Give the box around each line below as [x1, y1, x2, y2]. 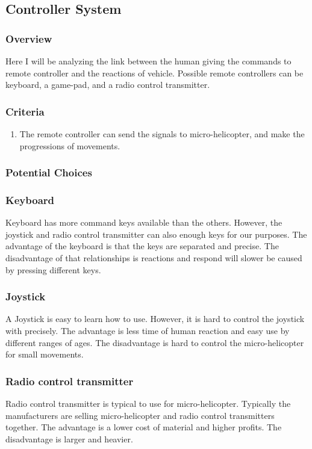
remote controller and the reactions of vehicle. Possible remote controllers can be [5, 66, 304, 79]
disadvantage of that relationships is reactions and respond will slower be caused [5, 252, 302, 264]
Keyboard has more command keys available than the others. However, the [5, 216, 282, 229]
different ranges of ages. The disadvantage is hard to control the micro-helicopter [5, 336, 304, 348]
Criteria [5, 104, 45, 119]
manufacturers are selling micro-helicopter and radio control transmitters [5, 409, 275, 421]
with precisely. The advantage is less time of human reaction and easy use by [5, 324, 290, 337]
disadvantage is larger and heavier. [5, 432, 133, 445]
